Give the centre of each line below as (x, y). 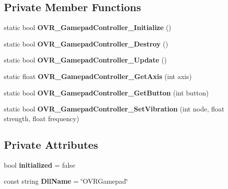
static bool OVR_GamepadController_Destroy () (86, 43)
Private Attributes (51, 144)
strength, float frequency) (42, 118)
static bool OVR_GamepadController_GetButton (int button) (106, 92)
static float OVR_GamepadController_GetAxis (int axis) (98, 76)
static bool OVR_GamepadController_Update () (85, 60)
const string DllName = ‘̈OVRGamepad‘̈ (66, 181)
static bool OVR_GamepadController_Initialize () (88, 27)
